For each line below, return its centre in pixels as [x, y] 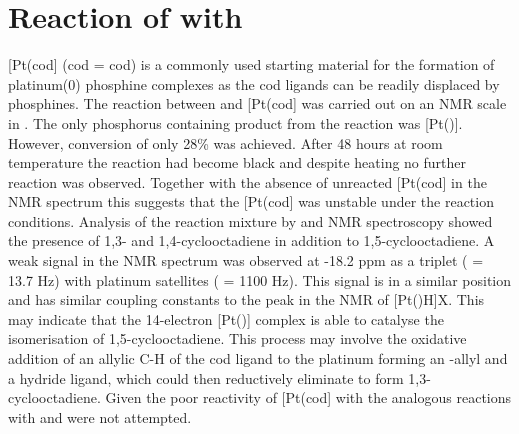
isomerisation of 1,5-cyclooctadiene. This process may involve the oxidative [237, 338]
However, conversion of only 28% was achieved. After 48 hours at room [225, 142]
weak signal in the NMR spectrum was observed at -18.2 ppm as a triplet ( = [246, 260]
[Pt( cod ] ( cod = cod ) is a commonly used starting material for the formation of [251, 64]
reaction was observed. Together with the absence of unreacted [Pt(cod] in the [247, 181]
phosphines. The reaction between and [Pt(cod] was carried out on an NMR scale [257, 103]
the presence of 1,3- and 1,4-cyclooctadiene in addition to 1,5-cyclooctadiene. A [251, 240]
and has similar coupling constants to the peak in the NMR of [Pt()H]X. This [246, 299]
